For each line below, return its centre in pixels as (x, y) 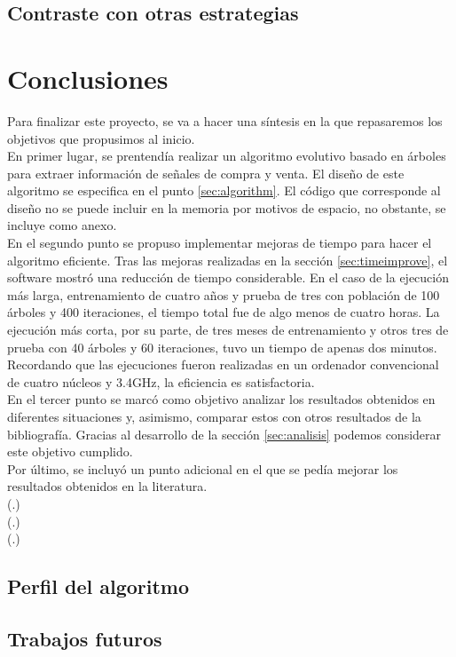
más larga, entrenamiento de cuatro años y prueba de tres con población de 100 (224, 294)
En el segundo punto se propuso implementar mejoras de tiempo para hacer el (220, 243)
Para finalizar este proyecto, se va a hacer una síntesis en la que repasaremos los (225, 120)
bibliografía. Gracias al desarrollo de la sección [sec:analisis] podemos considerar (224, 434)
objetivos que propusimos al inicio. (101, 138)
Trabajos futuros (85, 638)
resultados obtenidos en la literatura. (107, 486)
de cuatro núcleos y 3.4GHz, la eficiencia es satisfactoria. (161, 381)
